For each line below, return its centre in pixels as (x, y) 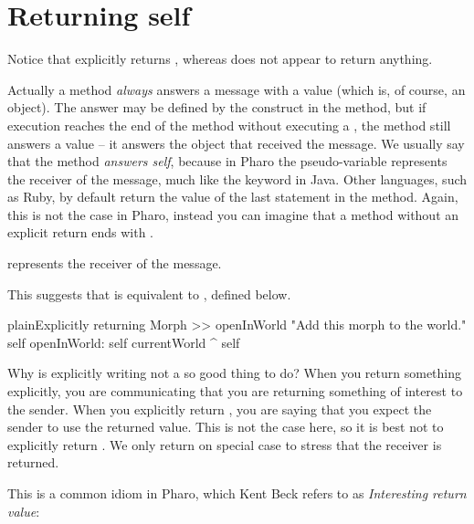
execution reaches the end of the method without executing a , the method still (229, 125)
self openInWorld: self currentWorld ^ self (124, 342)
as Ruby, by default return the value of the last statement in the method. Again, (233, 197)
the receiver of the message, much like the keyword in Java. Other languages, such (237, 178)
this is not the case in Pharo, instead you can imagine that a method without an (233, 214)
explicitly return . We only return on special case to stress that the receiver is (225, 444)
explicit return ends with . (81, 232)
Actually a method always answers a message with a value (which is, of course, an (237, 89)
